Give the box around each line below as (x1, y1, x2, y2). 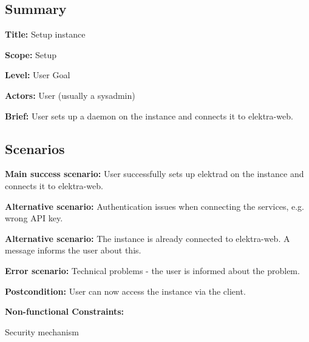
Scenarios (5, 139, 65, 158)
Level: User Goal (5, 69, 70, 81)
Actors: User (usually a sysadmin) (5, 89, 135, 101)
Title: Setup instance (5, 28, 86, 41)
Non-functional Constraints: (5, 305, 124, 318)
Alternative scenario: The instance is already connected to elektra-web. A (5, 232, 290, 244)
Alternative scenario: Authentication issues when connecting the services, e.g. (5, 199, 304, 212)
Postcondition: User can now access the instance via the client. (5, 284, 246, 297)
